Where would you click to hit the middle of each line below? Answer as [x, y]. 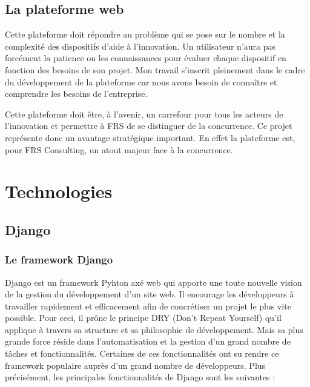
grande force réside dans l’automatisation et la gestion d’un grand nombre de [148, 341]
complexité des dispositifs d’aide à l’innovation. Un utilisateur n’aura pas [140, 46]
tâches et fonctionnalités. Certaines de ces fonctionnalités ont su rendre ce [142, 353]
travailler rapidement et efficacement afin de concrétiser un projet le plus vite [148, 306]
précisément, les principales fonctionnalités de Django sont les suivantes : [140, 377]
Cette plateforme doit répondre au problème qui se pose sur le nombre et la [145, 34]
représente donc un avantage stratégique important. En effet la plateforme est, [150, 137]
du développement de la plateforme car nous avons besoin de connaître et [141, 81]
